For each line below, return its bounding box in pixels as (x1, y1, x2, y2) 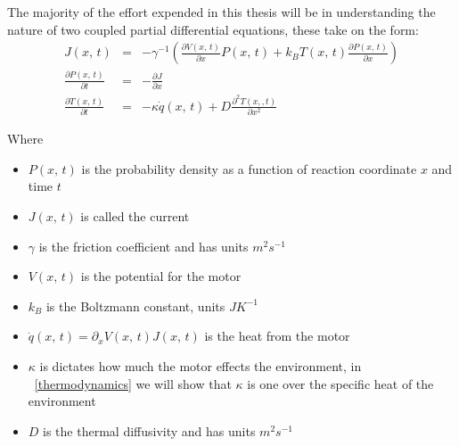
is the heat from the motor (204, 326, 350, 345)
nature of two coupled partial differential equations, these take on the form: (7, 20, 419, 38)
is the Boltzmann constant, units (45, 296, 225, 315)
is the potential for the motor (80, 267, 242, 285)
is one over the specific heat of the (247, 374, 434, 392)
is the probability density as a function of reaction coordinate (81, 159, 417, 178)
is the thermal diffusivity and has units (43, 421, 256, 440)
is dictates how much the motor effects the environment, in (39, 356, 362, 375)
